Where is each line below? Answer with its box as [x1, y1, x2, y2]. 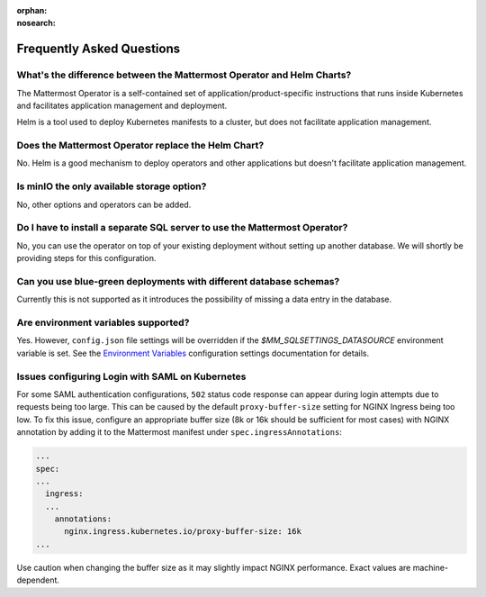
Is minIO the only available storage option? [16, 180, 207, 193]
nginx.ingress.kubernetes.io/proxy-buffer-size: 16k [64, 527, 301, 537]
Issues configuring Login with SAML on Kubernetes [16, 370, 247, 383]
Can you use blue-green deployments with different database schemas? [16, 275, 340, 287]
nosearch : [16, 18, 56, 29]
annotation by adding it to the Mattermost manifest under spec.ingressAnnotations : [16, 427, 342, 438]
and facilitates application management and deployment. [16, 100, 228, 111]
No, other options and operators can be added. [16, 199, 192, 210]
